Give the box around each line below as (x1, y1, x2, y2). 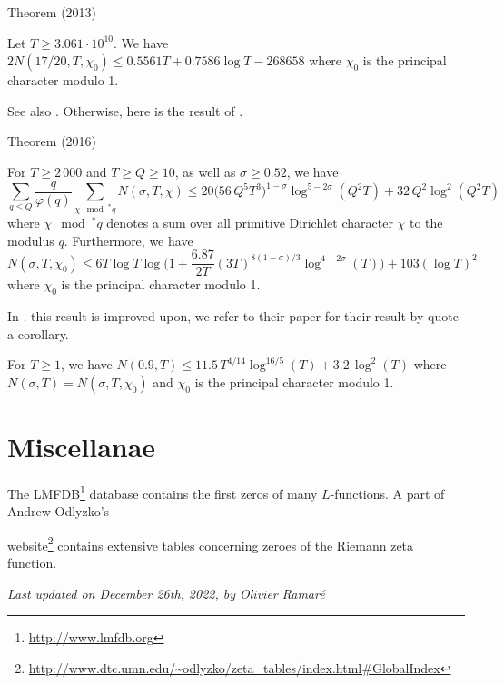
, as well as (174, 161, 236, 181)
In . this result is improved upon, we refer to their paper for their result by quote (7, 306, 459, 325)
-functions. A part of (330, 484, 445, 503)
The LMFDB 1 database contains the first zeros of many (7, 481, 318, 503)
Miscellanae (7, 427, 156, 464)
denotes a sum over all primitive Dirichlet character (106, 212, 393, 231)
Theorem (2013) (7, 3, 97, 21)
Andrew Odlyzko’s (7, 502, 110, 521)
